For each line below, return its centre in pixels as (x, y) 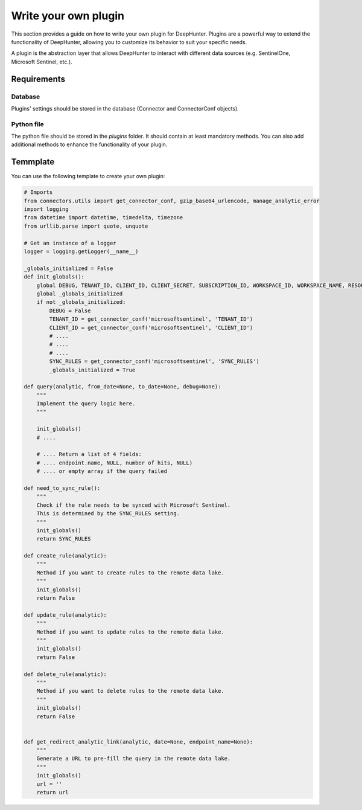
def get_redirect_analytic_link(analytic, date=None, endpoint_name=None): (138, 742)
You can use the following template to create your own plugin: (88, 176)
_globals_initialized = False (68, 268)
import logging (46, 209)
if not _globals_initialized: (81, 302)
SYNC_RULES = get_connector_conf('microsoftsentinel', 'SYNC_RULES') (154, 362)
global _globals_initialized (80, 294)
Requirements (38, 79)
